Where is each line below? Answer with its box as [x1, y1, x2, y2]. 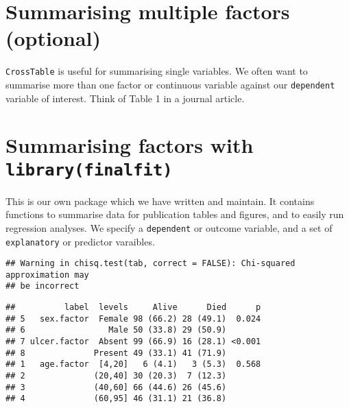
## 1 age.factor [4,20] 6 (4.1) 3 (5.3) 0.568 [5, 359, 261, 370]
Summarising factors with [5, 131, 254, 159]
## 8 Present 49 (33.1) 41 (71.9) [5, 348, 227, 358]
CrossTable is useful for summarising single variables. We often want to [5, 64, 308, 78]
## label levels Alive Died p [5, 302, 261, 313]
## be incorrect [5, 281, 80, 291]
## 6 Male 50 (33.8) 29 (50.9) [5, 325, 227, 335]
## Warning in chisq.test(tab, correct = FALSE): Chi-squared [5, 259, 296, 269]
